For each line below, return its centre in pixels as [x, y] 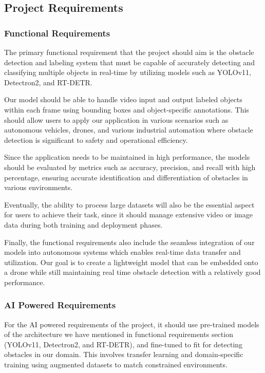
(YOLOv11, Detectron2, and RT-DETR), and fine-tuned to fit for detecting [124, 344]
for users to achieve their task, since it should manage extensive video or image [128, 215]
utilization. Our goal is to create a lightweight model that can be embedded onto [131, 262]
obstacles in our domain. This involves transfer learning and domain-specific [124, 354]
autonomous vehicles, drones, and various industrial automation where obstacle [129, 130]
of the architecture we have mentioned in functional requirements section [119, 334]
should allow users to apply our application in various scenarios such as [116, 119]
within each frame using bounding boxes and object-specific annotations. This [127, 109]
